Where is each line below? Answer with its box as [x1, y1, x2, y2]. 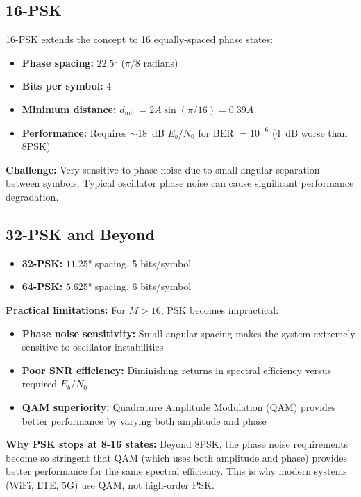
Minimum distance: [22, 101, 117, 116]
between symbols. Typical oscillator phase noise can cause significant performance [6, 176, 354, 190]
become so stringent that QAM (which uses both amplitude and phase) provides [6, 450, 348, 464]
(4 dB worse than [271, 125, 348, 140]
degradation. [6, 189, 59, 203]
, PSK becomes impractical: [160, 302, 279, 317]
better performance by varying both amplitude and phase [22, 413, 267, 428]
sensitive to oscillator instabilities [22, 339, 164, 354]
